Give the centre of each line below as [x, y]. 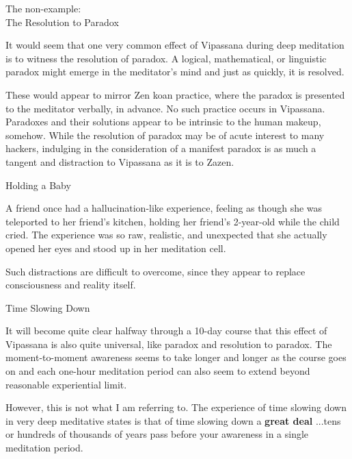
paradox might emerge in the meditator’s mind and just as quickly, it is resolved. [175, 72]
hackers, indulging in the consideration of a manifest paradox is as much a [161, 148]
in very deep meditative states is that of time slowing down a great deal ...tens [173, 420]
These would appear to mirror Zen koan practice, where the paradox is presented [175, 94]
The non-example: [43, 8]
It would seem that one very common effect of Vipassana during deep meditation [175, 45]
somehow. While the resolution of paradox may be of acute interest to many [165, 135]
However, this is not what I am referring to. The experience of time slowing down [176, 407]
